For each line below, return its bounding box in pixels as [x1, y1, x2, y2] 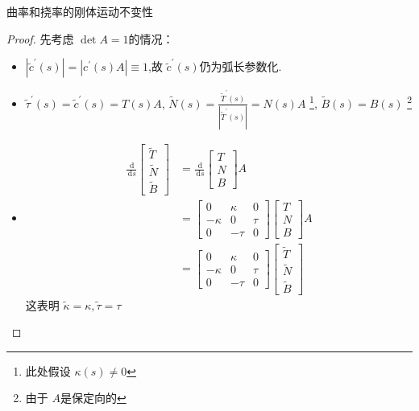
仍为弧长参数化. [199, 58, 282, 75]
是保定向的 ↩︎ [60, 389, 127, 406]
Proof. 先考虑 [6, 30, 74, 47]
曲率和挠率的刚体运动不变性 [6, 3, 153, 19]
